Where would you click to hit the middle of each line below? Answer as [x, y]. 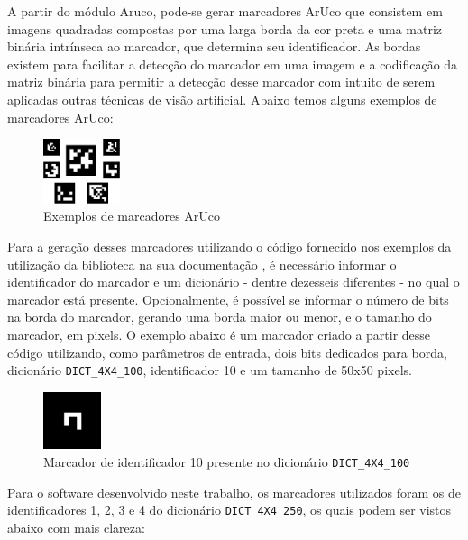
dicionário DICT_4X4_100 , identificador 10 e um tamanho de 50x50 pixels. [210, 370]
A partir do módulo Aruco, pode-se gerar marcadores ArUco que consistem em [225, 11]
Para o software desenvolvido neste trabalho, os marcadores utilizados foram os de [234, 492]
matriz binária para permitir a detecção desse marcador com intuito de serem [221, 82]
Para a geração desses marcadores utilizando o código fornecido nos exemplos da [229, 247]
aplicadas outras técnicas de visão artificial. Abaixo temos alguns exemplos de [222, 99]
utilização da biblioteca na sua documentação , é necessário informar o [202, 264]
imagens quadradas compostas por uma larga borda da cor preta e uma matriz [225, 28]
